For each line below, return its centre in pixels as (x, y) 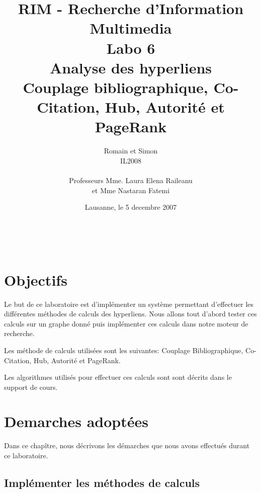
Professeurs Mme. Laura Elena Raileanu (131, 180)
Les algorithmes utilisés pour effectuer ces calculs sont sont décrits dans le (118, 377)
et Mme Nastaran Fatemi (131, 190)
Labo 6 (131, 48)
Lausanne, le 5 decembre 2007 (131, 207)
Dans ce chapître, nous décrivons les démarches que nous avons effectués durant (127, 445)
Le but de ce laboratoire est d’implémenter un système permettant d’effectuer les (129, 304)
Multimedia (131, 28)
